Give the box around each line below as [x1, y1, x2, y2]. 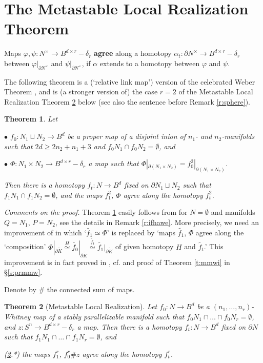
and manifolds [211, 207, 255, 217]
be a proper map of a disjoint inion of [67, 131, 186, 142]
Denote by [4, 284, 36, 294]
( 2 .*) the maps [4, 348, 50, 359]
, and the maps [55, 189, 103, 200]
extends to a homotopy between [99, 57, 200, 68]
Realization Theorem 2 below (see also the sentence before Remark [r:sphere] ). [4, 96, 250, 107]
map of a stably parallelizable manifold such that [33, 311, 185, 321]
